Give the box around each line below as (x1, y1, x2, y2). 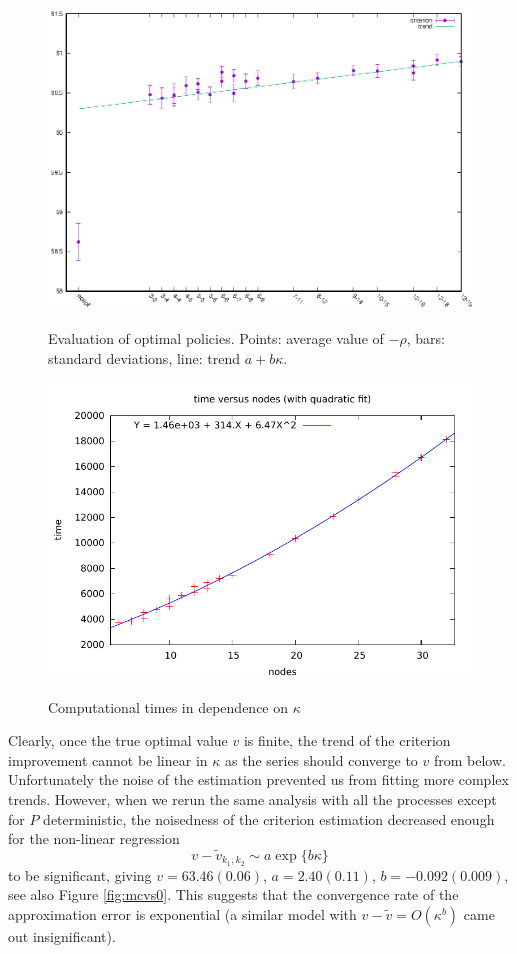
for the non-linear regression (8, 828, 180, 849)
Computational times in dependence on (48, 696, 289, 717)
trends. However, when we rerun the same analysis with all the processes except (8, 788, 497, 809)
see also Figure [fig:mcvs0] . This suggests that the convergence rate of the (8, 884, 459, 905)
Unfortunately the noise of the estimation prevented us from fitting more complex (8, 769, 509, 790)
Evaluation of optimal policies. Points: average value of (48, 328, 384, 349)
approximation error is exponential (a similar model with (8, 904, 357, 925)
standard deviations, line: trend (48, 347, 240, 368)
